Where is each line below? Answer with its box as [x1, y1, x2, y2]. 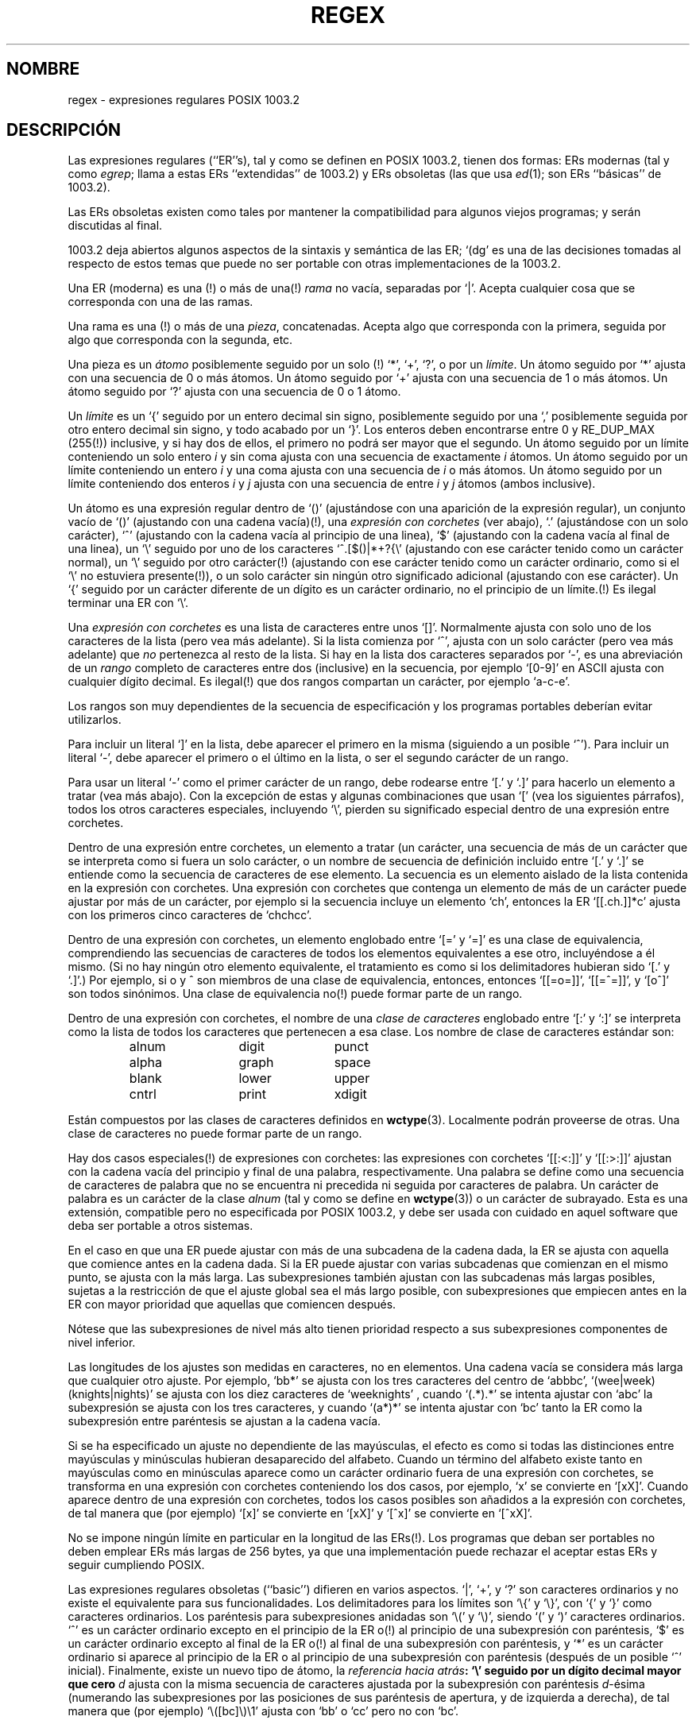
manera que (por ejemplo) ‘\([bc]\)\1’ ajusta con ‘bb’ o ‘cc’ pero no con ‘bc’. [68, 1704, 459, 1718]
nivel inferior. [68, 1336, 136, 1350]
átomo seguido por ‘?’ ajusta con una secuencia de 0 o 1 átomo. [68, 385, 401, 399]
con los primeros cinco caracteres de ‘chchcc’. [68, 908, 312, 922]
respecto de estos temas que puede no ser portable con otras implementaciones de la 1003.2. [68, 257, 561, 271]
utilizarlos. [68, 713, 122, 727]
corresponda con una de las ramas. [68, 295, 253, 309]
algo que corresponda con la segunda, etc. [68, 333, 293, 347]
